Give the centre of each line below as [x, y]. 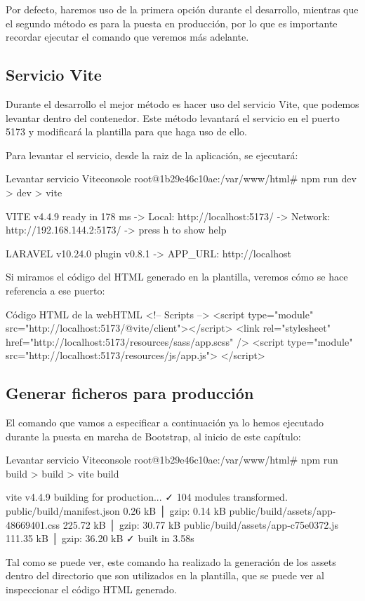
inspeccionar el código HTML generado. [91, 589]
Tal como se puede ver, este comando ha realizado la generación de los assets [171, 561]
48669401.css [33, 524]
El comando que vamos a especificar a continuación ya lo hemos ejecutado [165, 423]
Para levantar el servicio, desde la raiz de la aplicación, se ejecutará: [152, 155]
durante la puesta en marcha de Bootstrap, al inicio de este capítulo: [153, 436]
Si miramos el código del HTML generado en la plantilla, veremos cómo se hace [177, 277]
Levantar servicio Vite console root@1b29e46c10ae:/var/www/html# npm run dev [181, 178]
